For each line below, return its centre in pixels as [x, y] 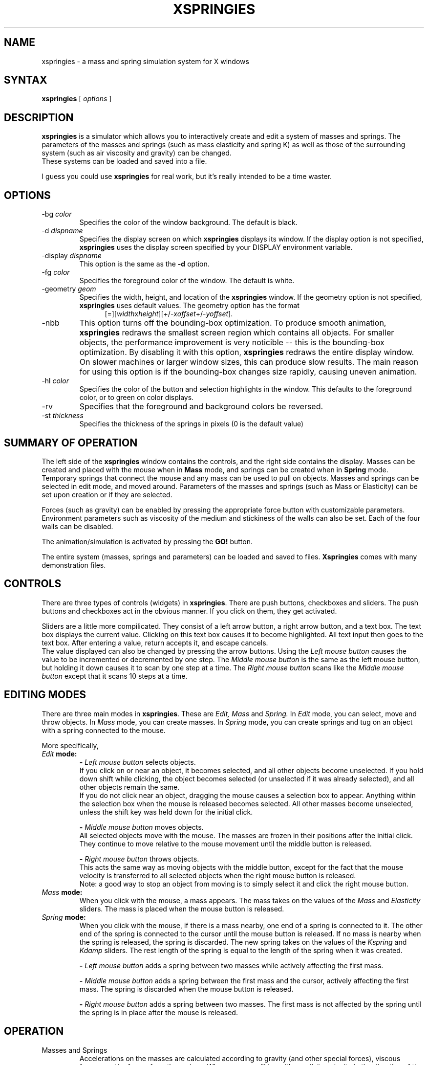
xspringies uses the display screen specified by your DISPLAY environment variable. [216, 247]
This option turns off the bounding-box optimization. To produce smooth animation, [233, 323]
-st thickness [63, 416]
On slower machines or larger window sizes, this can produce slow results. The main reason [249, 362]
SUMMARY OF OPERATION [71, 443]
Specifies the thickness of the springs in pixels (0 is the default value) [192, 424]
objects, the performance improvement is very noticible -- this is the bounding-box [232, 343]
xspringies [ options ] [77, 99]
